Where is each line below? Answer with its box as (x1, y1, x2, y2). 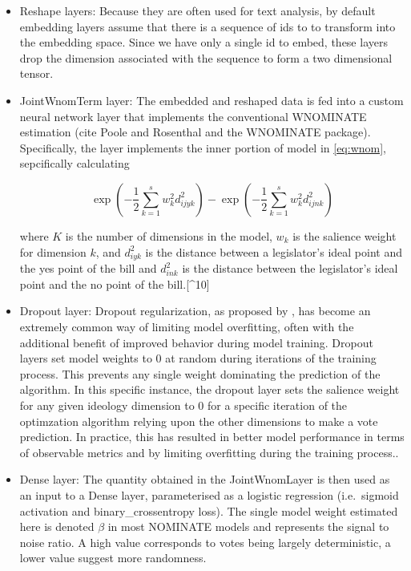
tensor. (19, 65, 54, 82)
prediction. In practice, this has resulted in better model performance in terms (19, 428, 405, 445)
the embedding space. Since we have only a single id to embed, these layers (19, 34, 388, 51)
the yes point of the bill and (19, 260, 157, 277)
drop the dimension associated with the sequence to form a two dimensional (19, 49, 393, 66)
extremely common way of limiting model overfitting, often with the (19, 318, 354, 335)
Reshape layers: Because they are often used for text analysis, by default (19, 2, 376, 18)
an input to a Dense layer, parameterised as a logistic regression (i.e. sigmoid (19, 486, 399, 503)
